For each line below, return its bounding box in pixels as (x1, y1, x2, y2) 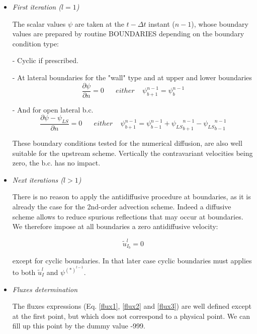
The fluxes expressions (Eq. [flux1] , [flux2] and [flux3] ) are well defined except (12, 301, 251, 311)
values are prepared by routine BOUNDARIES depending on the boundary (12, 28, 244, 39)
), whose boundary (191, 18, 248, 29)
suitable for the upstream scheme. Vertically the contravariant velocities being (12, 147, 253, 158)
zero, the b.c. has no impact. (12, 157, 101, 168)
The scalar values (12, 18, 66, 29)
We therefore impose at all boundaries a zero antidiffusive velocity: (12, 221, 218, 232)
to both (12, 266, 36, 277)
